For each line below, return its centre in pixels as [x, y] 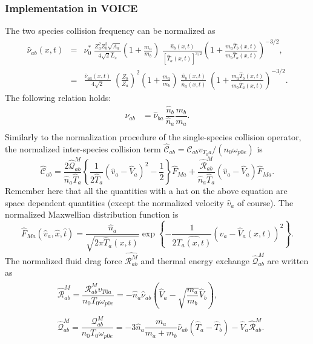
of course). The [265, 202]
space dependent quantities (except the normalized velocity [114, 202]
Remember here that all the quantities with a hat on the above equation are [146, 191]
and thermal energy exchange [195, 260]
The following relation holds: [58, 97]
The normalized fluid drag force [64, 260]
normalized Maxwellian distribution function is [92, 214]
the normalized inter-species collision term [83, 149]
